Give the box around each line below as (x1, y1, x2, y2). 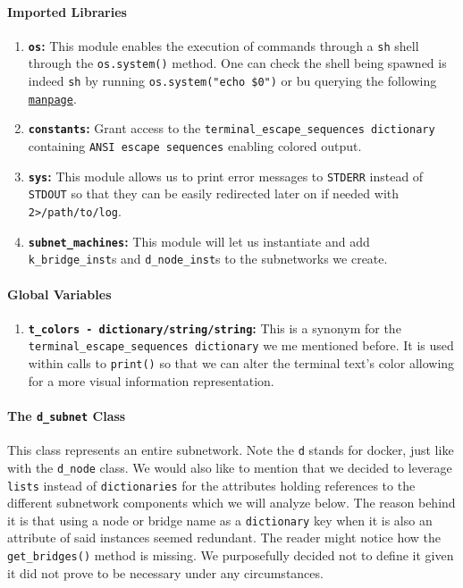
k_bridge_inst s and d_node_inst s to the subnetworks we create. (28, 249, 388, 268)
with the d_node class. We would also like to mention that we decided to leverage (7, 458, 452, 476)
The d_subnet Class (7, 406, 126, 424)
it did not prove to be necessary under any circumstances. (7, 563, 324, 582)
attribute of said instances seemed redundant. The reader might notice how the (7, 528, 442, 547)
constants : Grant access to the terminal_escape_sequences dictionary (28, 119, 435, 138)
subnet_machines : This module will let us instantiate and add (28, 231, 370, 250)
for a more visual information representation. (28, 371, 274, 390)
